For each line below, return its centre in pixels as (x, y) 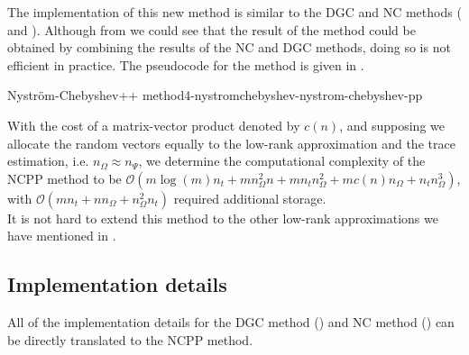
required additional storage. (250, 198)
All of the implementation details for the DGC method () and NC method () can (231, 322)
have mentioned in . (62, 236)
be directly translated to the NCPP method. (130, 339)
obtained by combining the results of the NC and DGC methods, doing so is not (229, 47)
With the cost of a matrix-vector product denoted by (154, 125)
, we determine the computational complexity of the (282, 161)
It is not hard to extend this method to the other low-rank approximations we (223, 218)
